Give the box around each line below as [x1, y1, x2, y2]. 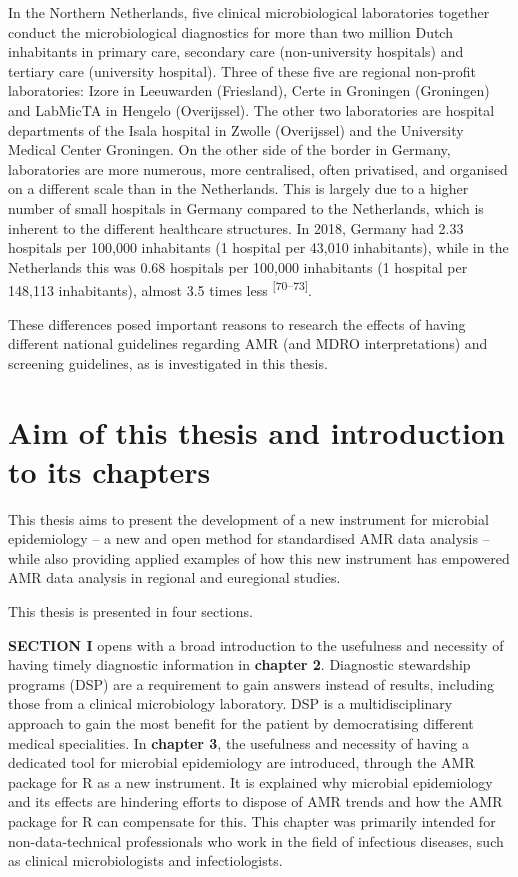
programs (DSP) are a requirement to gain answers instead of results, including [8, 673, 495, 694]
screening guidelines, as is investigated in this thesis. [8, 352, 328, 373]
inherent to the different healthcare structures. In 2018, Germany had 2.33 [8, 217, 464, 238]
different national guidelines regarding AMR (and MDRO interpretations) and [8, 333, 488, 354]
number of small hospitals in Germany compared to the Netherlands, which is [8, 197, 484, 218]
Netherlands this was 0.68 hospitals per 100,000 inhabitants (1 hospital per [8, 256, 468, 277]
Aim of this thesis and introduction [8, 411, 505, 452]
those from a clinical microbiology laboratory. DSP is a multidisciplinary [8, 693, 453, 714]
